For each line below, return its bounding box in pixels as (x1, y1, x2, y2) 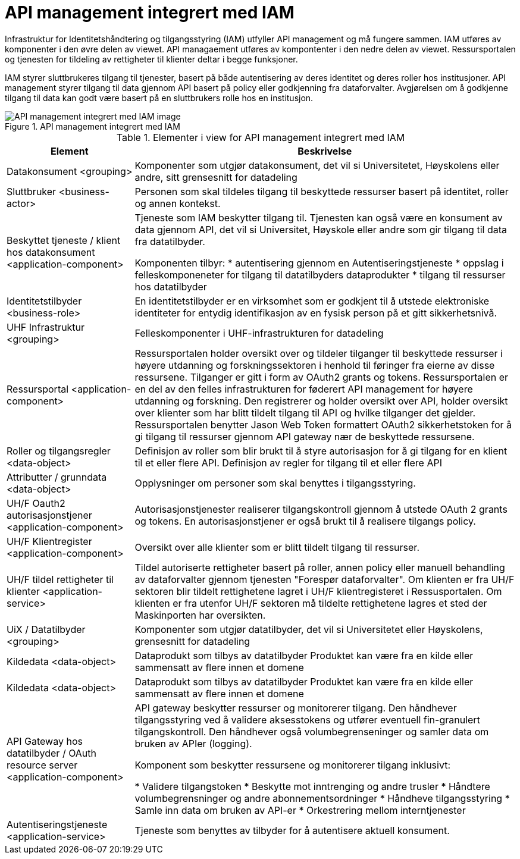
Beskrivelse (297, 145, 352, 157)
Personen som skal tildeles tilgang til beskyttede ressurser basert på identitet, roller (134, 185, 509, 197)
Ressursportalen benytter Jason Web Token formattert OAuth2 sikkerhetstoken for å (134, 418, 512, 431)
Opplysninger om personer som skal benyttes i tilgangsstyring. (134, 476, 416, 489)
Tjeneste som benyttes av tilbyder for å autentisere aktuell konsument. (134, 824, 450, 836)
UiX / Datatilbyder (7, 623, 86, 635)
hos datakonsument (7, 246, 95, 258)
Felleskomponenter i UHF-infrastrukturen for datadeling (134, 327, 384, 339)
